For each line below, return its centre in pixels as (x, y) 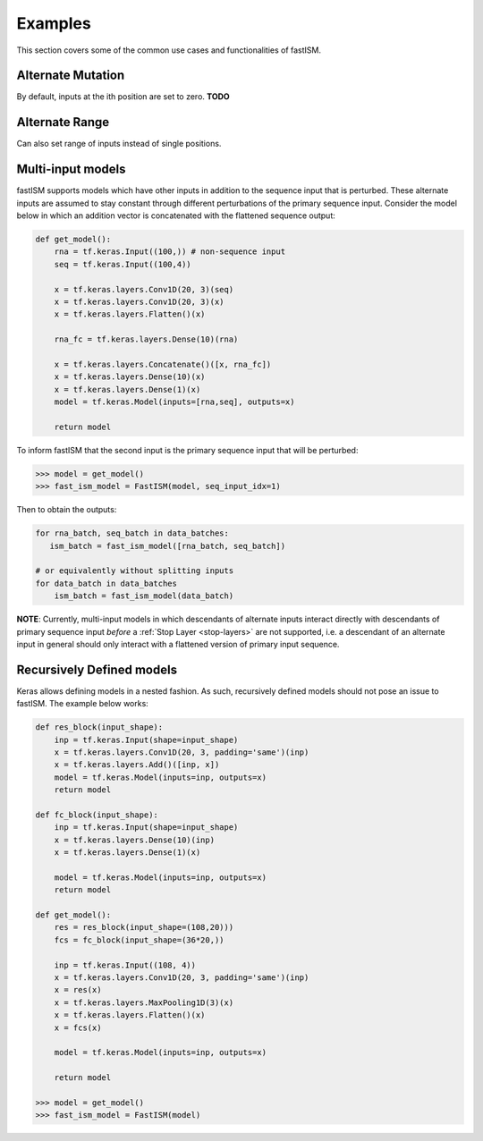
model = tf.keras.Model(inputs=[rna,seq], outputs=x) (174, 402)
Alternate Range (63, 122)
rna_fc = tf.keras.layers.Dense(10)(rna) (146, 339)
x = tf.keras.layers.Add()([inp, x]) (137, 765)
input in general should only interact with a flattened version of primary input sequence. (178, 644)
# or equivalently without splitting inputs (135, 571)
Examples (54, 23)
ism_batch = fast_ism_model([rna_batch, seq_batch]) (168, 546)
